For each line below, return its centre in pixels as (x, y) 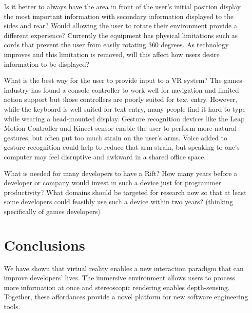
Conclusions (45, 245)
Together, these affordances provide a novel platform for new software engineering (126, 297)
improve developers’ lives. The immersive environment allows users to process (120, 278)
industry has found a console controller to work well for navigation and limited (122, 89)
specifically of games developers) (52, 211)
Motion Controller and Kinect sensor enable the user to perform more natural (120, 128)
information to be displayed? (47, 64)
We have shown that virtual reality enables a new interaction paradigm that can (124, 268)
